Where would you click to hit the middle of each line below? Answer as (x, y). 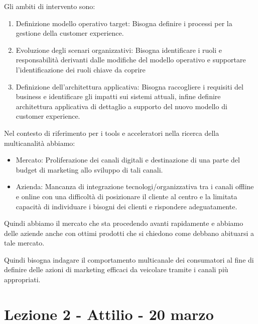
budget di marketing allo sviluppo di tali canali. (89, 169)
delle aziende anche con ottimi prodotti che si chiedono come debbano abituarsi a (129, 233)
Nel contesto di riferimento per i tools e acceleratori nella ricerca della (112, 133)
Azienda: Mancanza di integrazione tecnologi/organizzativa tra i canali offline (135, 186)
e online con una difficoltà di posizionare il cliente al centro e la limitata (126, 196)
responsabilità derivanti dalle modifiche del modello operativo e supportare (131, 60)
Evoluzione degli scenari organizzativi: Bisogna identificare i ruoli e (119, 50)
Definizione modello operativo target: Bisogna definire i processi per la (124, 23)
